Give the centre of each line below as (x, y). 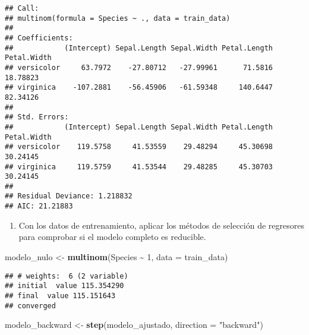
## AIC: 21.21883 (39, 206)
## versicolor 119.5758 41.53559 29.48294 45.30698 (139, 147)
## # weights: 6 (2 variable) (67, 276)
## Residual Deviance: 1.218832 (69, 196)
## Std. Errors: (37, 117)
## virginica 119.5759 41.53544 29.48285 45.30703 (139, 167)
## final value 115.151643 (60, 296)
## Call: (22, 8)
